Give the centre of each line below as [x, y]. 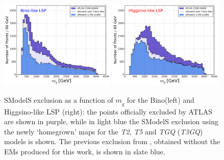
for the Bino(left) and [160, 99]
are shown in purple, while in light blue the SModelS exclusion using [111, 121]
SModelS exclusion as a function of [59, 99]
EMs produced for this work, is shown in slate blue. [85, 151]
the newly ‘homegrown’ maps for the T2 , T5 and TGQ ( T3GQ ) [104, 131]
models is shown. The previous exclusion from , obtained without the [112, 141]
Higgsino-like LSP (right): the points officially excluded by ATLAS [108, 111]
